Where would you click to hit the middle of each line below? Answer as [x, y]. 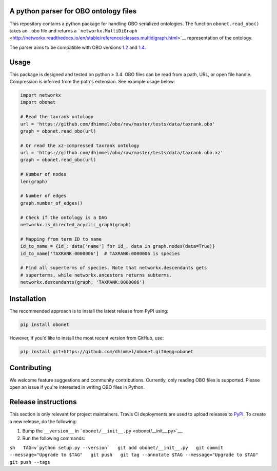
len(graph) [34, 182]
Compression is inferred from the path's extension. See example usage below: [92, 81]
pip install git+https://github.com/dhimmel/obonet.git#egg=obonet [107, 351]
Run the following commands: [54, 438]
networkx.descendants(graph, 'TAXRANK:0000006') [83, 282]
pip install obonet [45, 324]
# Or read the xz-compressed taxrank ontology [80, 146]
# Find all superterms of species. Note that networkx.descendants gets [114, 268]
